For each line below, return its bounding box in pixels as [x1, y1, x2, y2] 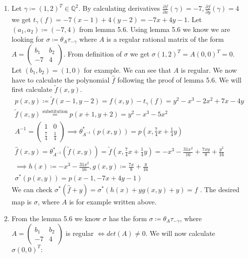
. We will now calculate [145, 228, 215, 238]
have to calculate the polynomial [11, 74, 110, 85]
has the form [109, 213, 147, 223]
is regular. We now [181, 65, 237, 75]
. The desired [200, 184, 240, 195]
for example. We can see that [84, 65, 172, 75]
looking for [11, 33, 44, 44]
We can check [11, 184, 52, 195]
